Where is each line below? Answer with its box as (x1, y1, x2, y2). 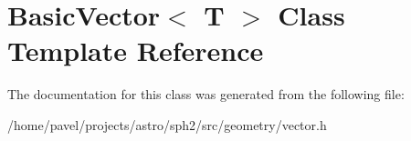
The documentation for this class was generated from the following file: (7, 85, 405, 104)
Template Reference (7, 32, 264, 69)
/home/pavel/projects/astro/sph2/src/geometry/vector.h (7, 115, 327, 134)
